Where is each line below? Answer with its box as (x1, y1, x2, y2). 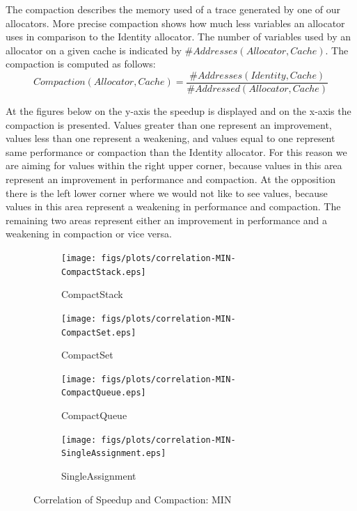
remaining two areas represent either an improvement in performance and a (6, 212, 328, 227)
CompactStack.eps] (61, 267, 146, 277)
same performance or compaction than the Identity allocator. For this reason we (6, 144, 347, 159)
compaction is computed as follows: (6, 56, 156, 71)
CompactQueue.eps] (61, 388, 146, 398)
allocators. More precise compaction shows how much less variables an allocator (6, 15, 345, 30)
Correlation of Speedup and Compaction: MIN (33, 492, 232, 506)
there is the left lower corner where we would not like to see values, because (6, 185, 328, 200)
